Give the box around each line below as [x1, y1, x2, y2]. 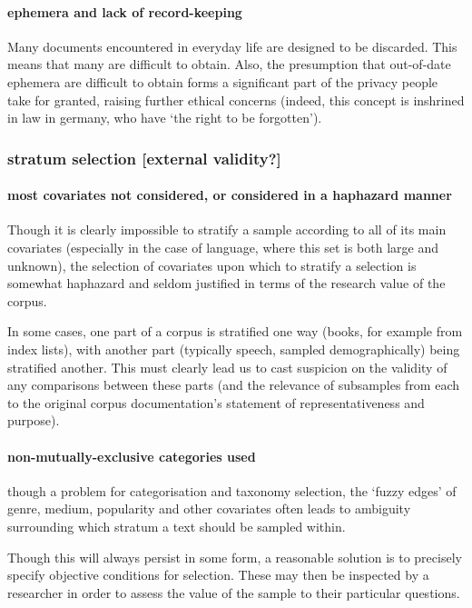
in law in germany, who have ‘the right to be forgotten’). [7, 108, 322, 127]
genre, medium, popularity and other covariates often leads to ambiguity [7, 499, 411, 518]
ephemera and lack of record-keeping [7, 2, 242, 21]
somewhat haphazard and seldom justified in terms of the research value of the [7, 274, 446, 293]
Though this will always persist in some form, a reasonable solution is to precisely [7, 547, 462, 566]
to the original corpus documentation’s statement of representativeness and [7, 393, 425, 412]
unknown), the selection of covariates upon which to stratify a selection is [7, 255, 417, 274]
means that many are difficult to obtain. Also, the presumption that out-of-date [7, 55, 451, 74]
